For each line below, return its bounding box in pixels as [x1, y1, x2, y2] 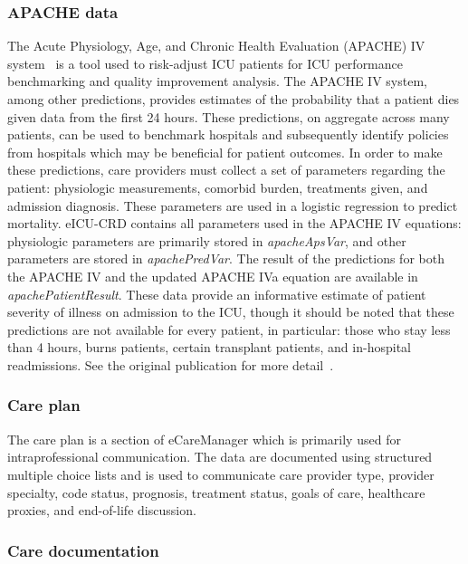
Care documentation [7, 539, 159, 561]
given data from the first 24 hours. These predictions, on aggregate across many [7, 107, 450, 126]
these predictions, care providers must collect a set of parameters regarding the [7, 160, 445, 179]
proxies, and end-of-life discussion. [7, 501, 196, 520]
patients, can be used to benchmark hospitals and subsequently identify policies [7, 125, 449, 144]
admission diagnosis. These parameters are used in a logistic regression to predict [7, 196, 458, 215]
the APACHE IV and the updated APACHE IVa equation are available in [7, 266, 418, 285]
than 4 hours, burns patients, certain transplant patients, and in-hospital [7, 338, 411, 357]
